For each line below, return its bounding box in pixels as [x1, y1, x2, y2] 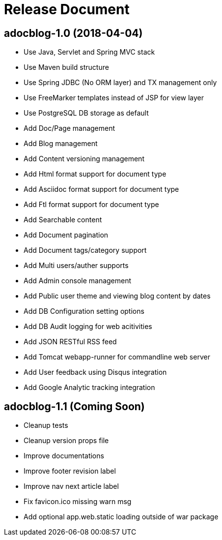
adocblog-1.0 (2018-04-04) [4, 27, 143, 39]
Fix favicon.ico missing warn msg [24, 497, 132, 506]
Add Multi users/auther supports [24, 261, 129, 270]
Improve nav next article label [24, 482, 119, 491]
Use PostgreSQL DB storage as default [24, 109, 149, 118]
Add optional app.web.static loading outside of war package [24, 512, 219, 521]
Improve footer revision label [24, 467, 116, 476]
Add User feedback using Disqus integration [24, 368, 167, 377]
